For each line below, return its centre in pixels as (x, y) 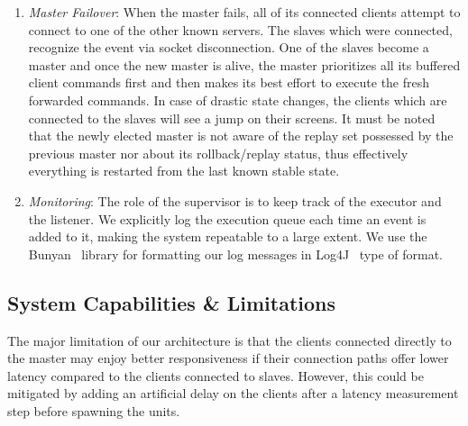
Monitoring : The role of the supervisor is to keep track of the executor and (235, 200)
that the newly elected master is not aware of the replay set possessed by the (241, 136)
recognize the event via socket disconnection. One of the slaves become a (229, 47)
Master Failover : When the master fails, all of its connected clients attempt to (244, 12)
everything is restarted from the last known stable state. (184, 171)
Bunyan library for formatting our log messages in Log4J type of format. (235, 254)
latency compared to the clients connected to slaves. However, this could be (216, 375)
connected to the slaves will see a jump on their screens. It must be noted (232, 118)
